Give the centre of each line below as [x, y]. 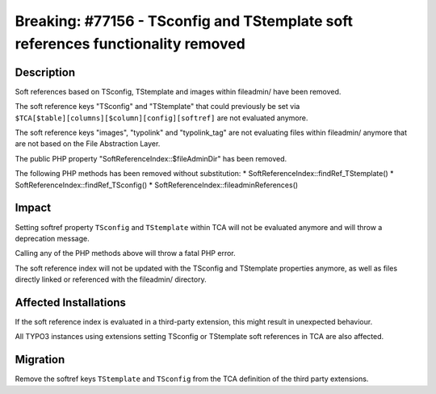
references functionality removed [130, 44]
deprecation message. [52, 238]
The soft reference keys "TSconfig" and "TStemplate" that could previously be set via [157, 107]
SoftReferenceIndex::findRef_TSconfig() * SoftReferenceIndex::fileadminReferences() [157, 185]
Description [45, 72]
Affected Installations [71, 302]
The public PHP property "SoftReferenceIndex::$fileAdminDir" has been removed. [151, 158]
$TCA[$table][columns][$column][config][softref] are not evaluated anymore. [161, 118]
